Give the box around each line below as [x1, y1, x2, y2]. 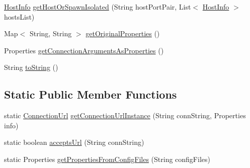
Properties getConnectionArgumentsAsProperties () [4, 45, 164, 55]
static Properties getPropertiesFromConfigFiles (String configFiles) [4, 153, 210, 164]
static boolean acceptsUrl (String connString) [4, 137, 144, 147]
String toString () [4, 62, 58, 72]
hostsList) [4, 11, 35, 22]
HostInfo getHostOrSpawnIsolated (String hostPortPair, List [4, 2, 191, 12]
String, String [29, 28, 72, 39]
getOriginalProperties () [86, 28, 160, 39]
